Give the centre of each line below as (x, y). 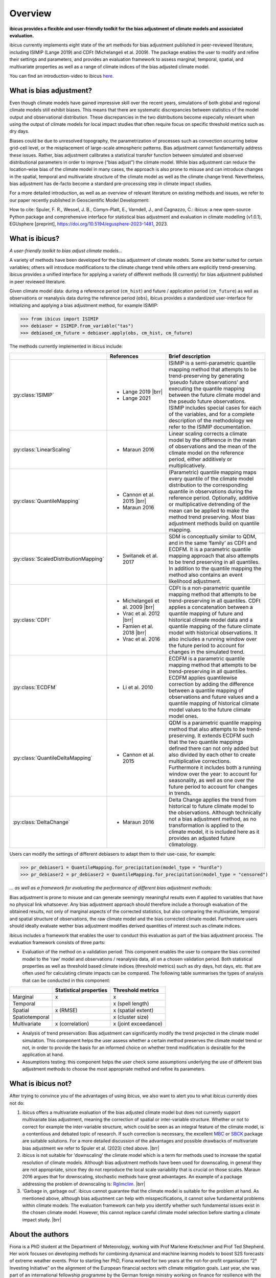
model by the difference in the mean (212, 440)
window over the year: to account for (213, 773)
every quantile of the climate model (211, 478)
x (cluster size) (131, 1017)
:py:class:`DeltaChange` (41, 822)
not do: (17, 1103)
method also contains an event (206, 575)
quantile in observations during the (211, 491)
